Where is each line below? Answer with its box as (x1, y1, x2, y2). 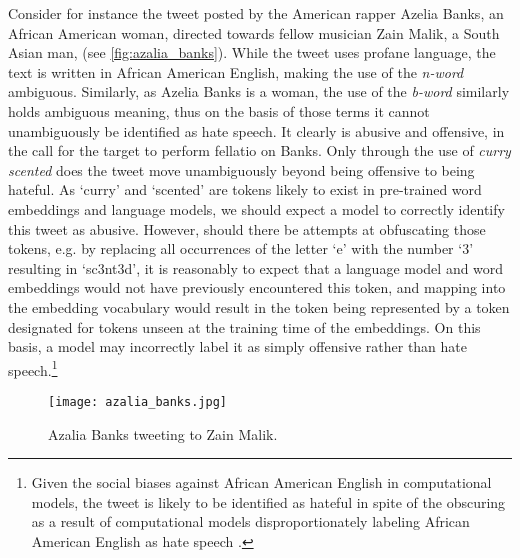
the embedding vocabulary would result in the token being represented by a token (8, 296, 510, 317)
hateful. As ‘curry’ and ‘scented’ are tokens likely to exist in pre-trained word (8, 179, 482, 200)
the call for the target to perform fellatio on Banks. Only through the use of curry (8, 140, 511, 161)
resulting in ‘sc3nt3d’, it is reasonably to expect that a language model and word (8, 257, 504, 278)
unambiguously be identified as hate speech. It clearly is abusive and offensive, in (8, 120, 505, 141)
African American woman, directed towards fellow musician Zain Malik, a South (8, 22, 500, 43)
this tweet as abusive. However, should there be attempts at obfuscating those (8, 218, 486, 239)
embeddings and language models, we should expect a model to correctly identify (8, 198, 505, 219)
